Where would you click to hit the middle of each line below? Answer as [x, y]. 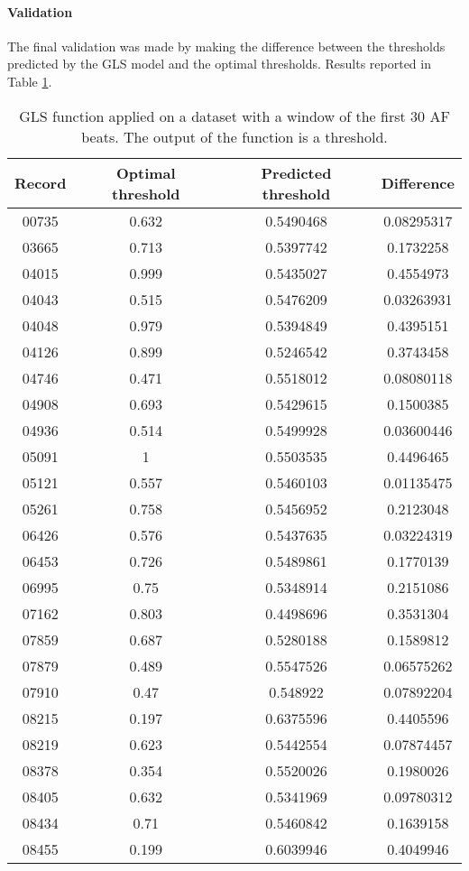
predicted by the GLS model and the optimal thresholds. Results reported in [219, 64]
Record [41, 183]
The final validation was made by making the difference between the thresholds [226, 46]
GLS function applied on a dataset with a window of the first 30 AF [234, 116]
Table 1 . [30, 81]
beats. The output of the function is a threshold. [234, 136]
